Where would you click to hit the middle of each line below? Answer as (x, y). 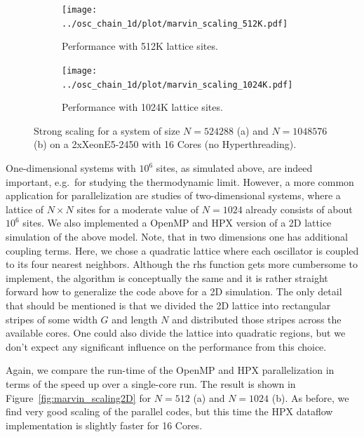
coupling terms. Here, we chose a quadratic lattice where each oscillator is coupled (182, 250)
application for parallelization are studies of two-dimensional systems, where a (173, 195)
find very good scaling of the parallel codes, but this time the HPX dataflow (169, 411)
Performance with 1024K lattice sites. (142, 107)
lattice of (25, 209)
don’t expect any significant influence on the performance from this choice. (166, 346)
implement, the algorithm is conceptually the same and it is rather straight (167, 277)
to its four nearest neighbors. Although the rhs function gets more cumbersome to (182, 264)
